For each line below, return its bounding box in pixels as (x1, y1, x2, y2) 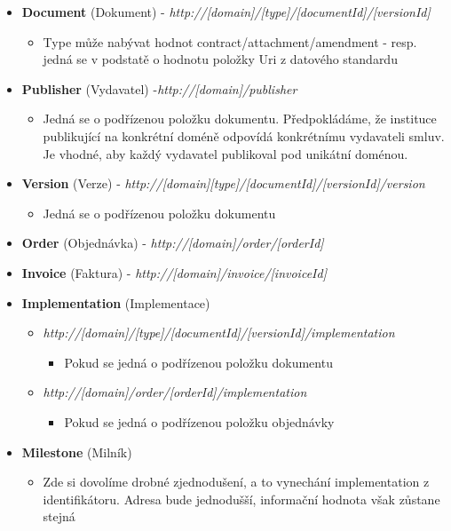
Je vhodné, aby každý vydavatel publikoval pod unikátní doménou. (43, 144, 408, 162)
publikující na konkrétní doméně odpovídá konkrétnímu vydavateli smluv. (43, 126, 445, 145)
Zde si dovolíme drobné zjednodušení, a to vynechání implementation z (43, 472, 430, 491)
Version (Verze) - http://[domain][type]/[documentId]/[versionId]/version (21, 174, 425, 193)
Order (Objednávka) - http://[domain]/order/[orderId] (21, 234, 324, 252)
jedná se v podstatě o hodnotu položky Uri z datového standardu (43, 50, 398, 68)
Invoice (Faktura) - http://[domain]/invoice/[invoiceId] (21, 263, 327, 281)
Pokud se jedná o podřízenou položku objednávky (64, 412, 335, 431)
